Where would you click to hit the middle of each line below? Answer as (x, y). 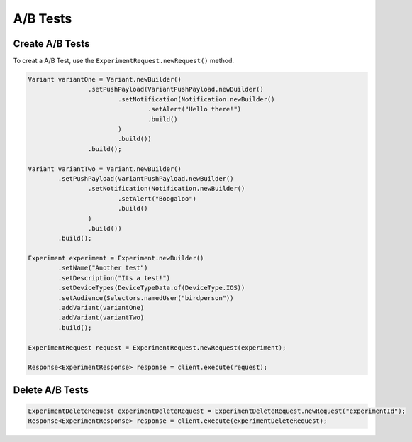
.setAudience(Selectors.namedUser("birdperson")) (146, 298)
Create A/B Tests (51, 44)
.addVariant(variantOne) (101, 308)
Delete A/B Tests (51, 390)
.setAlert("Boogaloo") (157, 198)
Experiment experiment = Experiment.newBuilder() (116, 258)
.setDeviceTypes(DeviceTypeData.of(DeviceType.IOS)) (151, 288)
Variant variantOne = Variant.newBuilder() (105, 79)
